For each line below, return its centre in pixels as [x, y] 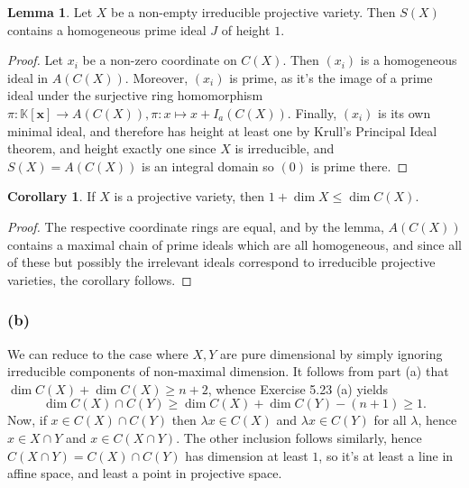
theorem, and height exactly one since [112, 148]
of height [246, 29]
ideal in [28, 77]
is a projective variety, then [189, 196]
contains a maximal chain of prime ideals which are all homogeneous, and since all [234, 244]
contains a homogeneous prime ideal [107, 29]
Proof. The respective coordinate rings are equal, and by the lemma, [196, 226]
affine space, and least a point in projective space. [145, 473]
